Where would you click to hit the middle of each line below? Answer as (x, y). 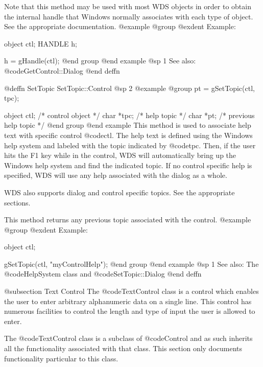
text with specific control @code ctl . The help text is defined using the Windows (128, 135)
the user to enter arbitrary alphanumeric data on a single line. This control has (128, 301)
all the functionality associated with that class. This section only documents (123, 348)
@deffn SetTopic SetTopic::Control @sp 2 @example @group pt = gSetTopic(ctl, (129, 88)
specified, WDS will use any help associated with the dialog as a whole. (116, 175)
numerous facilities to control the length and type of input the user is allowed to (130, 311)
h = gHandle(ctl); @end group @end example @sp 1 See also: (100, 61)
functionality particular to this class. (61, 358)
